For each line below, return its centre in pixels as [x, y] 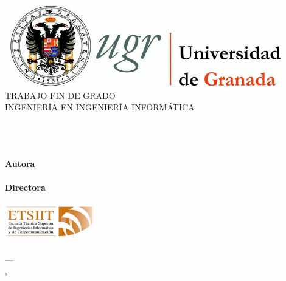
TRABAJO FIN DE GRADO [60, 95]
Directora [25, 187]
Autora [20, 163]
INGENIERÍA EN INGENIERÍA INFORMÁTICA [100, 107]
